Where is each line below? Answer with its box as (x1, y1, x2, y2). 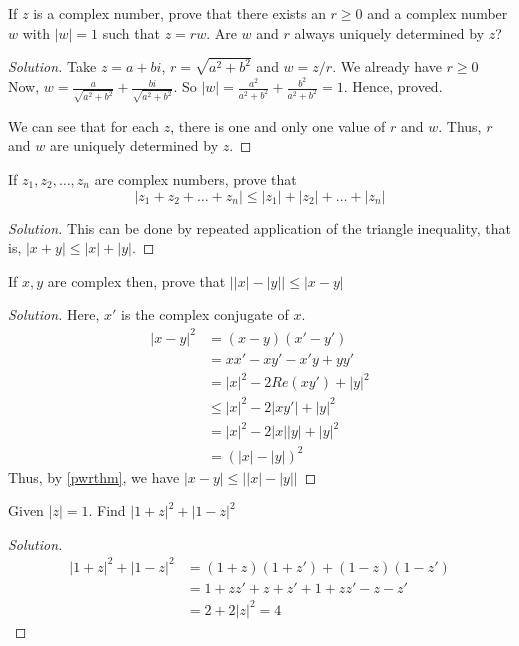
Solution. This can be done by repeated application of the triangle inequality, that (8, 217, 511, 238)
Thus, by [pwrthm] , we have (8, 466, 180, 487)
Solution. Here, (8, 304, 100, 325)
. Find (88, 500, 126, 521)
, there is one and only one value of (170, 115, 386, 136)
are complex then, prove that (47, 270, 226, 291)
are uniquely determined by (49, 135, 219, 156)
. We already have (332, 56, 442, 77)
